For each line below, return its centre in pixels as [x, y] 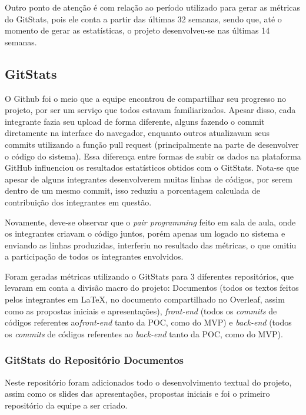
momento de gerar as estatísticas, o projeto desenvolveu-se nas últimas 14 [137, 30]
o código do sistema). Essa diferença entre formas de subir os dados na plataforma [153, 156]
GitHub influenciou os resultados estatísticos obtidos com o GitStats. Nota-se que [152, 167]
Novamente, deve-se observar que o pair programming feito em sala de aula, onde [150, 222]
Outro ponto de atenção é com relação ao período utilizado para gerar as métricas [153, 7]
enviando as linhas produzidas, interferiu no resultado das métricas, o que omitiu [151, 245]
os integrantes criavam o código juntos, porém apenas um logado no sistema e [145, 233]
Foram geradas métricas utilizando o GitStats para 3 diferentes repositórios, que [149, 276]
